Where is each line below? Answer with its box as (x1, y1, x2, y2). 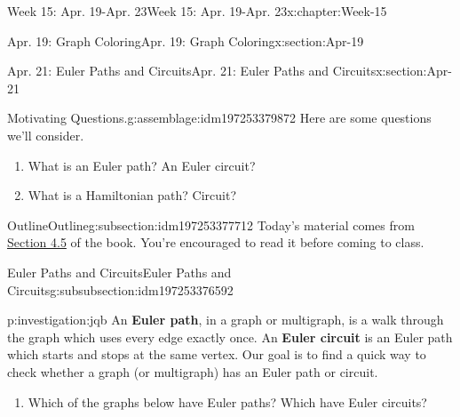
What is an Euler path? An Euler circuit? (28, 156, 256, 174)
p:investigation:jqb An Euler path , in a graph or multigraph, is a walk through (7, 310, 444, 329)
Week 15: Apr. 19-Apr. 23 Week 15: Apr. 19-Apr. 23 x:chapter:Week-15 (7, 2, 387, 20)
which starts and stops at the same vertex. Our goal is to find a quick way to (7, 345, 426, 364)
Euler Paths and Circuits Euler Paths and (7, 262, 232, 281)
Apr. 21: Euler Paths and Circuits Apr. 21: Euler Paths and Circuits (7, 61, 377, 80)
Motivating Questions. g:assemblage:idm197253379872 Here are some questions (7, 108, 432, 127)
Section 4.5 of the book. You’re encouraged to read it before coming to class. (7, 233, 424, 252)
